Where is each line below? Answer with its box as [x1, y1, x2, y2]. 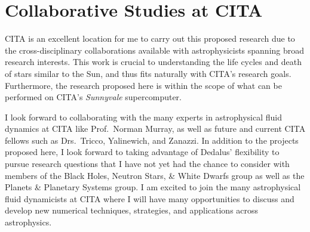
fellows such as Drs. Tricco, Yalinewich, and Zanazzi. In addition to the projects [5, 134, 299, 146]
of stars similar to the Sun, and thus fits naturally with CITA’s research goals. [5, 67, 291, 79]
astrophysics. [5, 216, 52, 228]
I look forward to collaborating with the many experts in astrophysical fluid [5, 110, 283, 123]
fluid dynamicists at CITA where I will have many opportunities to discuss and [5, 192, 294, 205]
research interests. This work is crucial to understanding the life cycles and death [5, 55, 302, 68]
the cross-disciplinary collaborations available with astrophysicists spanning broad [5, 44, 305, 56]
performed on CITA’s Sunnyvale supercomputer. [5, 91, 182, 103]
